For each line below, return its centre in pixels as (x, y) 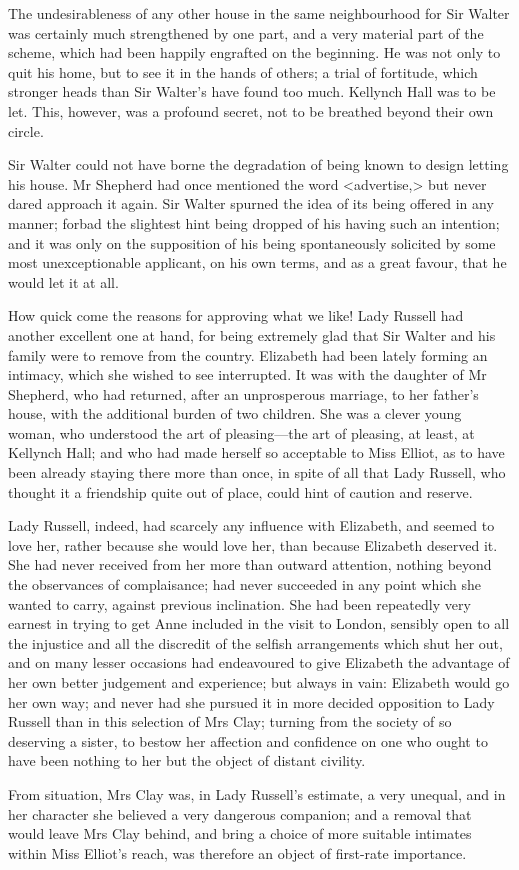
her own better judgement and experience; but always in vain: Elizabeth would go (259, 682)
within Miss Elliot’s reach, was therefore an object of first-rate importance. (237, 852)
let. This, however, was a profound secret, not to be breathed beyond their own (251, 110)
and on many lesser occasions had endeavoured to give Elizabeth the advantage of (259, 662)
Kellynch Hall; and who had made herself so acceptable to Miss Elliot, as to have (256, 452)
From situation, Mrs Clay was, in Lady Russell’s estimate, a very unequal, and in (257, 793)
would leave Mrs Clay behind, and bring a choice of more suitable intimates (240, 833)
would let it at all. (63, 281)
